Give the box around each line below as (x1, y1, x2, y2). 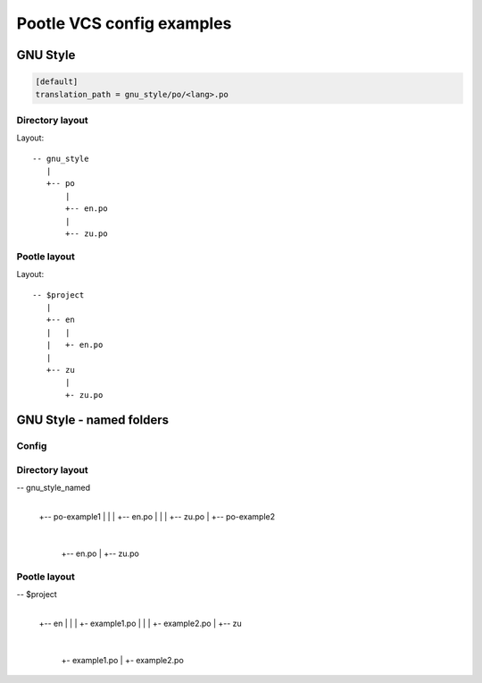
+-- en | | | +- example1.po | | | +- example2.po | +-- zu (38, 618, 243, 628)
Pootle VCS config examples (16, 13, 232, 33)
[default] (35, 77, 79, 87)
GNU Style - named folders (16, 412, 170, 428)
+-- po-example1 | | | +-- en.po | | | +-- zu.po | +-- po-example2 (38, 511, 276, 522)
